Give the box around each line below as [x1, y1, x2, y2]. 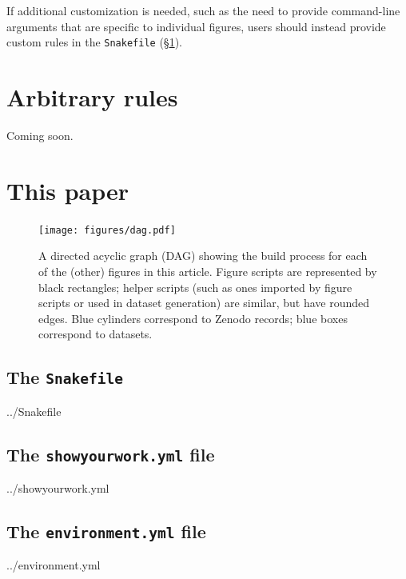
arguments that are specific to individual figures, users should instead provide [6, 18, 386, 34]
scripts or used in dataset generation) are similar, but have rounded [38, 294, 370, 311]
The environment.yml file [6, 519, 206, 544]
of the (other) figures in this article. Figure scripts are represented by [38, 262, 377, 279]
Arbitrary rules [6, 81, 178, 114]
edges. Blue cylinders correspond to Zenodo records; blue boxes [38, 309, 348, 326]
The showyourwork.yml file [6, 441, 215, 466]
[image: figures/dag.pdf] [38, 224, 176, 236]
